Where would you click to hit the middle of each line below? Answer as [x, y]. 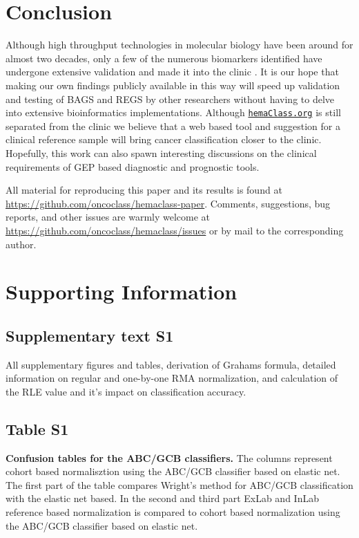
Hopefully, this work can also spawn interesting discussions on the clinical [161, 152]
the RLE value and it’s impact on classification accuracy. [126, 391]
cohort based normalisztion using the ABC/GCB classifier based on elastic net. [173, 471]
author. [21, 244]
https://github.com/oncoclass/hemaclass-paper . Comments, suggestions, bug [168, 203]
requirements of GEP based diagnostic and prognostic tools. [133, 166]
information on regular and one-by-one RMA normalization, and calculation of [172, 378]
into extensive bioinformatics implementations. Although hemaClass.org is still [173, 112]
